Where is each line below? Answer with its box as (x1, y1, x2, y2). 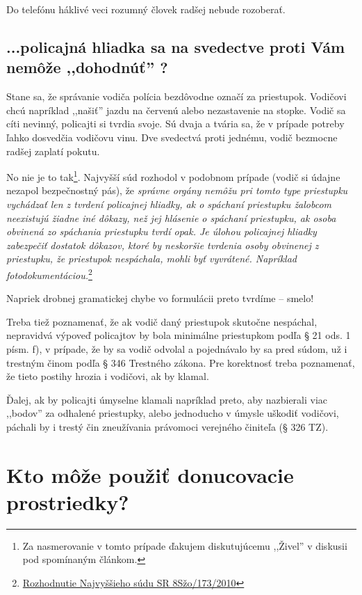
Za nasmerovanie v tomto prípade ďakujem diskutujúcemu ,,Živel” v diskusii (22, 538, 347, 553)
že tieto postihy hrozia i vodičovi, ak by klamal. (6, 369, 209, 383)
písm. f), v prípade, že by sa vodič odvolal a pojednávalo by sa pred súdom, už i (6, 342, 347, 356)
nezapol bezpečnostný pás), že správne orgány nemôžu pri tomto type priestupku (6, 183, 348, 198)
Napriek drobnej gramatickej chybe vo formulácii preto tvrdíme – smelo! (6, 291, 314, 306)
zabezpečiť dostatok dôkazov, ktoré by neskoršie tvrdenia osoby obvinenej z (6, 237, 319, 252)
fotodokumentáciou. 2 (6, 265, 92, 282)
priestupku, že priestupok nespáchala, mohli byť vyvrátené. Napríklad (6, 251, 297, 266)
